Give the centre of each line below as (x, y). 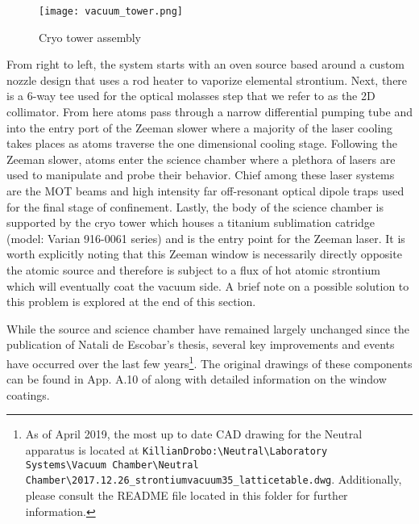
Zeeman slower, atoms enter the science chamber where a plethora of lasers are (201, 159)
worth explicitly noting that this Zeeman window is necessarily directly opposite (204, 254)
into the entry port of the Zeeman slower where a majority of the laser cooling (200, 127)
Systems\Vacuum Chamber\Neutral (112, 465)
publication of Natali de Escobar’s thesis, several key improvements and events (201, 344)
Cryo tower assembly (90, 37)
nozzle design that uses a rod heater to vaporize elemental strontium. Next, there (207, 80)
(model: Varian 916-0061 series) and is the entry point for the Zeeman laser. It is (206, 238)
